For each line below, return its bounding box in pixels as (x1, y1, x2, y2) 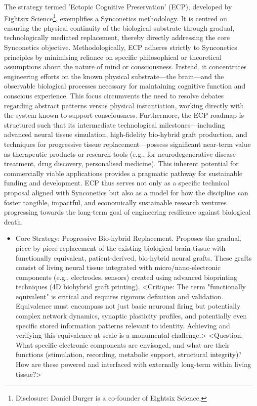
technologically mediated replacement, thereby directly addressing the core (4, 32, 230, 43)
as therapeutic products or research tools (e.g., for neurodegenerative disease (4, 148, 236, 159)
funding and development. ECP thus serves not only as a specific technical (4, 178, 229, 188)
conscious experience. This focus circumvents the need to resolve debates (4, 90, 224, 100)
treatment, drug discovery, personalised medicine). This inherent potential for (4, 158, 239, 169)
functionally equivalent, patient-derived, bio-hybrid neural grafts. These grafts (15, 252, 252, 263)
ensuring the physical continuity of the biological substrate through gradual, (4, 22, 235, 33)
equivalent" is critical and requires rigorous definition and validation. (15, 291, 223, 301)
